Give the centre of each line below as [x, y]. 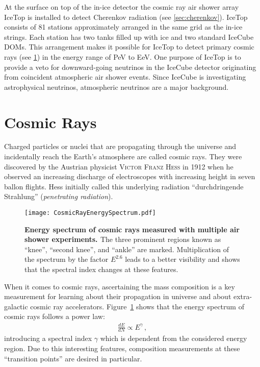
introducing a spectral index [48, 338]
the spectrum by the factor [67, 259]
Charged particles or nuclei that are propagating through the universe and [120, 146]
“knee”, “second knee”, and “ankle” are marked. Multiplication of [127, 249]
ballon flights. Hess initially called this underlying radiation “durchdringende [124, 186]
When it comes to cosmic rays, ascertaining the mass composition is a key [120, 286]
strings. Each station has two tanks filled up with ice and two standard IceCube [129, 36]
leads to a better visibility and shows [183, 259]
